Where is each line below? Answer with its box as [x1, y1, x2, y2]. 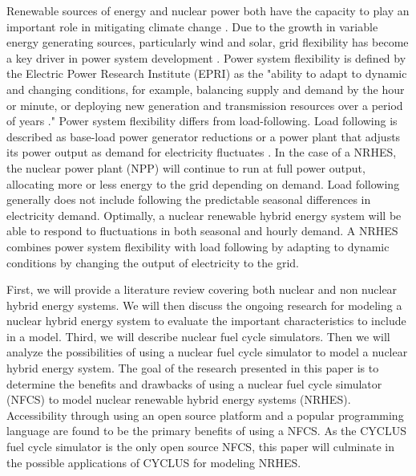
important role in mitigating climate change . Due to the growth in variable [6, 18, 378, 35]
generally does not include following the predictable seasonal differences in [6, 191, 371, 208]
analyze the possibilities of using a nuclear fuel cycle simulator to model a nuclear [6, 344, 408, 360]
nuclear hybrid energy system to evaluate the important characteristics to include [6, 312, 406, 329]
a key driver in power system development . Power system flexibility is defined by [6, 49, 406, 66]
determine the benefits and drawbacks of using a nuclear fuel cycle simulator [6, 375, 382, 392]
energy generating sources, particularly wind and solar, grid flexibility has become [6, 34, 409, 51]
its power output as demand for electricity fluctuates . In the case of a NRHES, [6, 144, 397, 161]
